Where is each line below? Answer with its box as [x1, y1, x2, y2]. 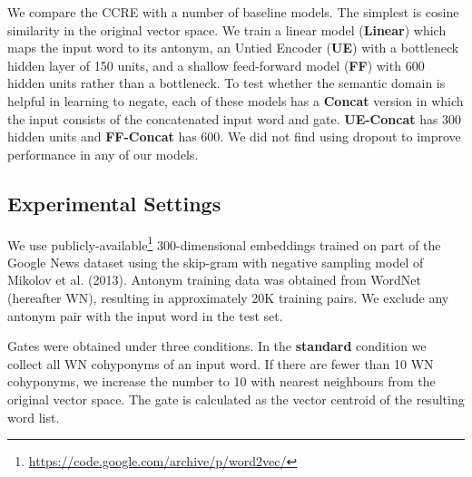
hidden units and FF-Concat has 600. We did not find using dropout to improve [7, 127, 461, 146]
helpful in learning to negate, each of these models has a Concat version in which [7, 91, 464, 110]
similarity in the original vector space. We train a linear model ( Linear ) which [7, 20, 447, 39]
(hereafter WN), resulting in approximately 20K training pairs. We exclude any [7, 287, 449, 307]
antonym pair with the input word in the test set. [7, 306, 283, 325]
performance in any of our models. [7, 144, 199, 163]
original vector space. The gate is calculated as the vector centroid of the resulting [7, 389, 465, 408]
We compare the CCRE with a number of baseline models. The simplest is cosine [7, 3, 459, 21]
